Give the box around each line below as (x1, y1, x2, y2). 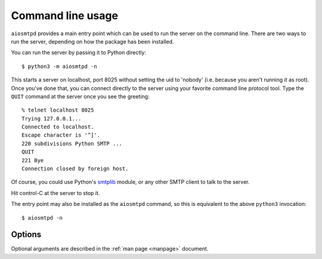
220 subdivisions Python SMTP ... (21, 140, 122, 147)
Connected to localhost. (21, 124, 94, 131)
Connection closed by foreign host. (21, 165, 129, 172)
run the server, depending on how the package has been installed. (11, 38, 174, 45)
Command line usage (11, 9, 119, 22)
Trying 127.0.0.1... (21, 115, 82, 122)
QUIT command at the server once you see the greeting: (11, 92, 150, 100)
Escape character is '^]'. (21, 132, 101, 138)
